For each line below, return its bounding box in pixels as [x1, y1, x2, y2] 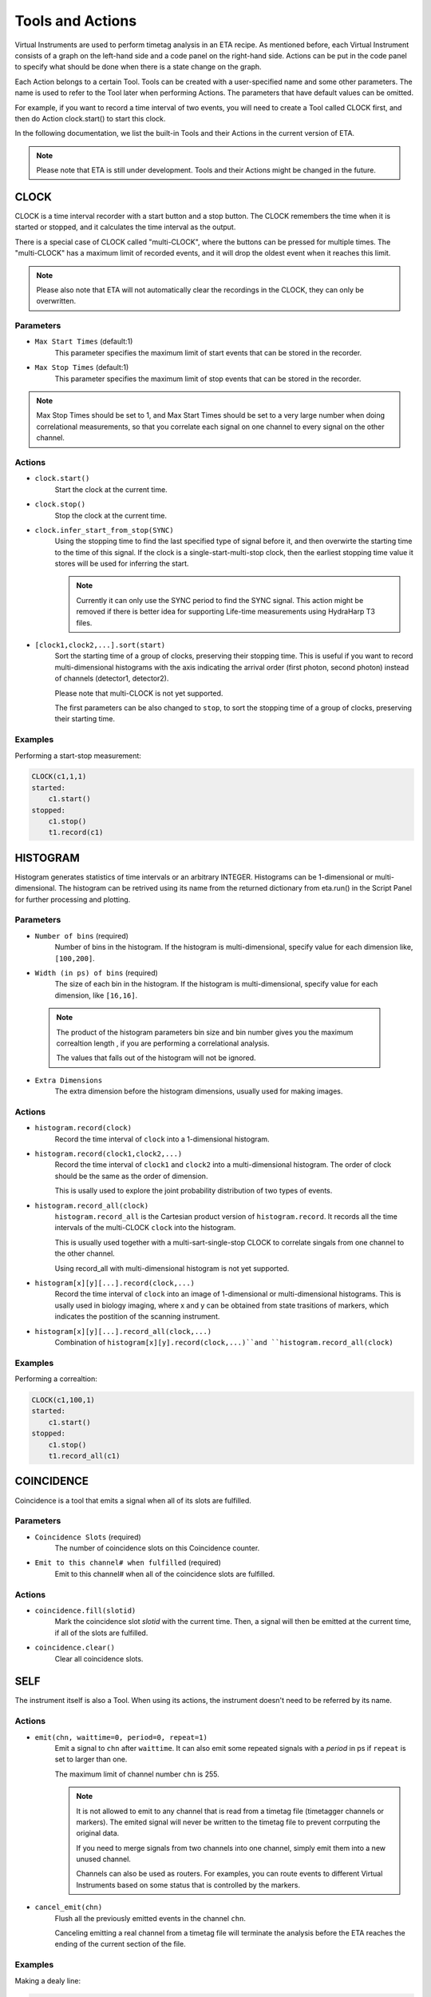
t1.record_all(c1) [48, 1451, 121, 1461]
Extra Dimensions [34, 1075, 103, 1085]
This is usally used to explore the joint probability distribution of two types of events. [54, 1186, 333, 1196]
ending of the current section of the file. [54, 1939, 187, 1949]
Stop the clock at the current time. [54, 510, 168, 520]
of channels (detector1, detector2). [54, 673, 169, 683]
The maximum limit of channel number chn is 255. [54, 1769, 219, 1779]
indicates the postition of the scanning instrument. [54, 1312, 220, 1321]
